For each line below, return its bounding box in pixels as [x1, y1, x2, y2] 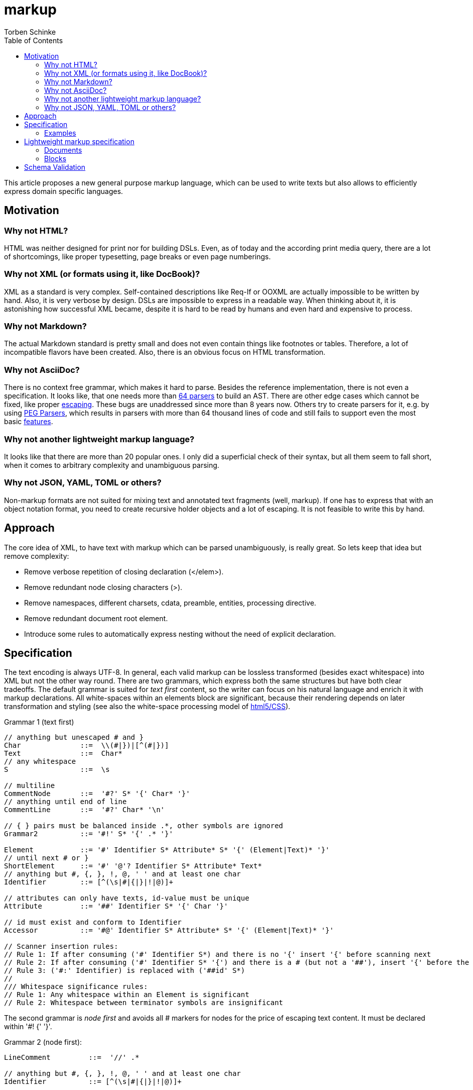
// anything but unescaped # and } [4, 733, 144, 742]
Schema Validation [24, 162, 86, 171]
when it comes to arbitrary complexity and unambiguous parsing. [4, 460, 220, 469]
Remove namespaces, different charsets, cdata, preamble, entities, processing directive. [24, 598, 317, 607]
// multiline [4, 781, 55, 790]
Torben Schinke [4, 27, 56, 36]
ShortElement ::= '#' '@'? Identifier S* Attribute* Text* [4, 862, 262, 870]
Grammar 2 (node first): [4, 1038, 82, 1047]
